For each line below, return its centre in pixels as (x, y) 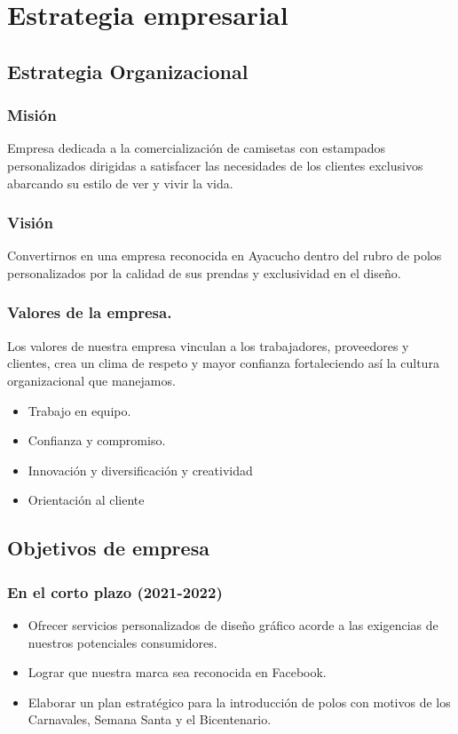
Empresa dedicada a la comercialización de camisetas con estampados (197, 148)
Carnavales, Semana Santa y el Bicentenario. (150, 719)
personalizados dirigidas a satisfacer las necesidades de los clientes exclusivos (215, 165)
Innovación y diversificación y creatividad (140, 470)
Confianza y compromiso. (97, 440)
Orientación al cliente (86, 500)
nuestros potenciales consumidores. (122, 642)
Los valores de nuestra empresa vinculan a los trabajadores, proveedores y (208, 345)
